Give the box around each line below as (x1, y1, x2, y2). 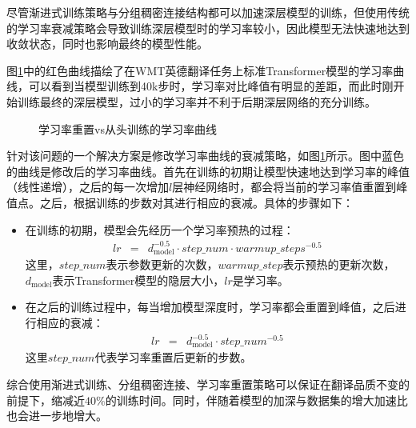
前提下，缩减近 (6, 391, 85, 408)
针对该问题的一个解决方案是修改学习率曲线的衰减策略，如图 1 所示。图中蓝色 (6, 147, 404, 164)
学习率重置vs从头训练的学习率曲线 (38, 120, 217, 137)
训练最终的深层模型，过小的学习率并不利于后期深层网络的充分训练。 (17, 93, 376, 110)
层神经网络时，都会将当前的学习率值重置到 (172, 178, 397, 195)
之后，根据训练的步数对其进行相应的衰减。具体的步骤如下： (39, 194, 354, 210)
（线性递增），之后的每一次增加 (6, 178, 169, 195)
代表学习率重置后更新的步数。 (94, 349, 252, 366)
